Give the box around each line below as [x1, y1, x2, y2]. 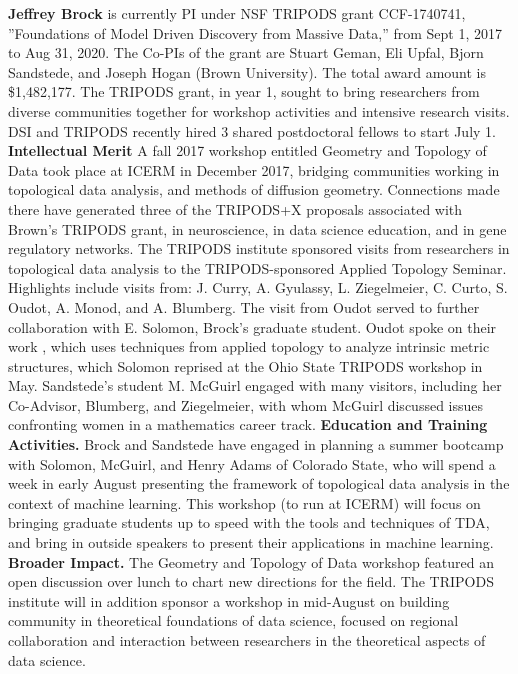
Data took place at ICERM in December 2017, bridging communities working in [8, 159, 500, 180]
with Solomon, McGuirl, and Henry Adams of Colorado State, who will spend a [8, 453, 496, 474]
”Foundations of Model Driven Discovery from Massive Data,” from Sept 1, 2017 [8, 22, 502, 43]
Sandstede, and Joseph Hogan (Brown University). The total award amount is [8, 61, 486, 82]
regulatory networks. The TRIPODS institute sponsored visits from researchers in [8, 238, 510, 259]
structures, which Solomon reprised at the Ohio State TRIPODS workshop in [8, 355, 483, 376]
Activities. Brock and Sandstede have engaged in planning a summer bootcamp [8, 434, 504, 455]
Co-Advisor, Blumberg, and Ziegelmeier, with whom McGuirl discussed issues [8, 394, 484, 415]
